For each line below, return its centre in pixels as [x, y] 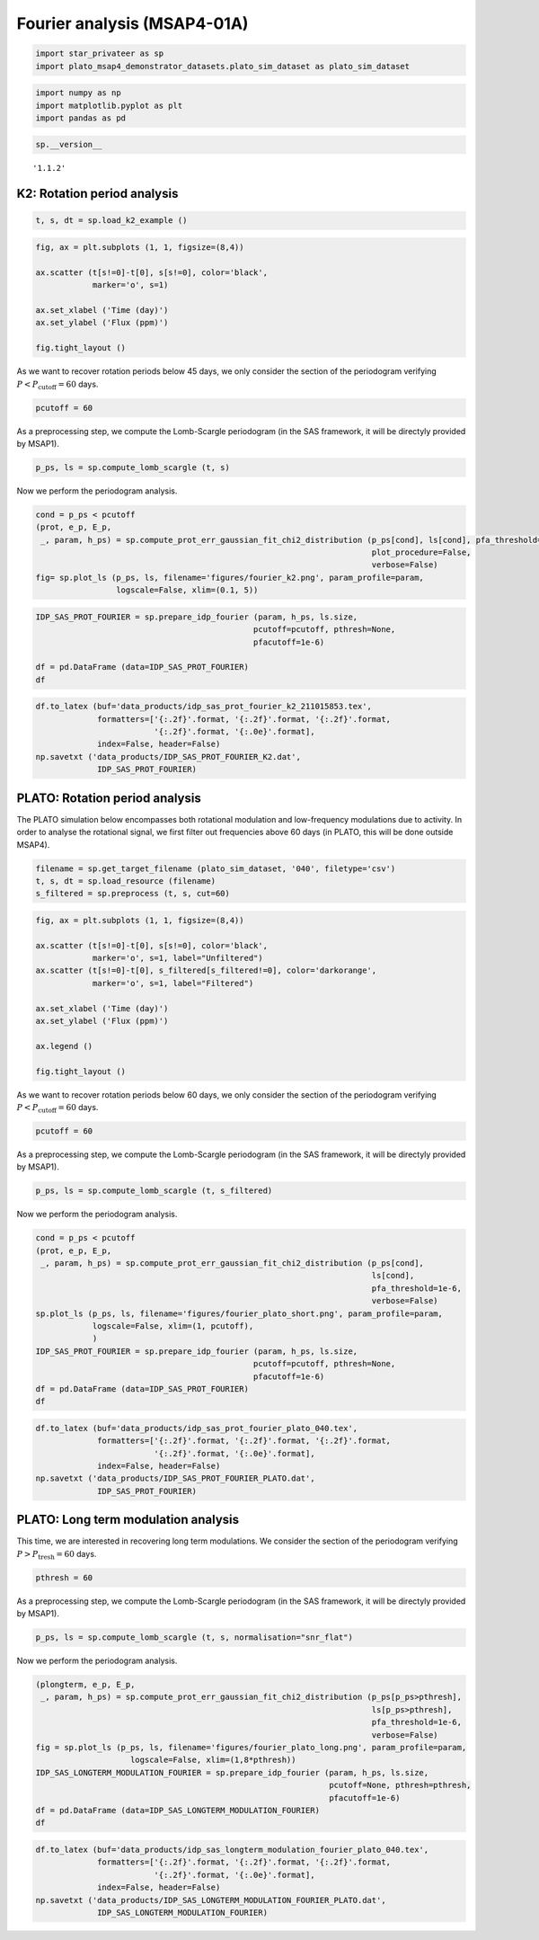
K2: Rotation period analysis [97, 194]
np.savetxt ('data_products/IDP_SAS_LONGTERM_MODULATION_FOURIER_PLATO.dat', [211, 1900]
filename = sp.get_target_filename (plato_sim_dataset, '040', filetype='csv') [216, 868]
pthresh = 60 [64, 1577]
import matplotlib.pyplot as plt [109, 105]
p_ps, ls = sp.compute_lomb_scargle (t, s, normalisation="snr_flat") [194, 1637]
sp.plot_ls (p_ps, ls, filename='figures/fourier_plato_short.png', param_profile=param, [239, 1313]
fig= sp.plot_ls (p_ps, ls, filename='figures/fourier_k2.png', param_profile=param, [230, 577]
